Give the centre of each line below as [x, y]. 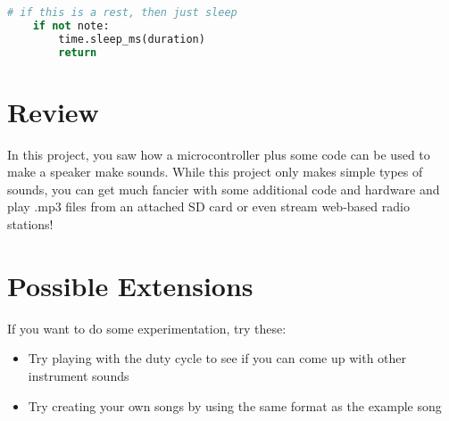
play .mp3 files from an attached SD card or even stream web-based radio [208, 206]
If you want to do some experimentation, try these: [147, 328]
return [78, 52]
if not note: [71, 25]
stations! [30, 224]
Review [53, 111]
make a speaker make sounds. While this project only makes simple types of [215, 172]
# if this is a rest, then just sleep [122, 12]
